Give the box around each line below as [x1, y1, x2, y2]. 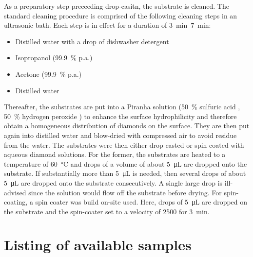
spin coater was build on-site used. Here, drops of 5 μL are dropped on [35, 197, 248, 207]
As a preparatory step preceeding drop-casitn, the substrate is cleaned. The [4, 1, 229, 11]
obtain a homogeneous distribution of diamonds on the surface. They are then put [4, 120, 250, 131]
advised [4, 187, 26, 197]
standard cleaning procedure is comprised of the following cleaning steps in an [4, 10, 237, 20]
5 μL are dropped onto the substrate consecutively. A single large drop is [4, 177, 223, 188]
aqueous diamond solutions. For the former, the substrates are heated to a [4, 149, 226, 159]
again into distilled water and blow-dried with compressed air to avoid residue [4, 130, 237, 140]
